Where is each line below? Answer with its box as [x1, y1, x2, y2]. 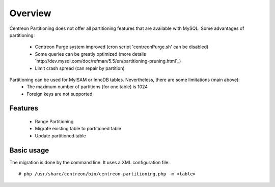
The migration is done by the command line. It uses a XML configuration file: [9, 159, 170, 165]
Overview [9, 8, 51, 19]
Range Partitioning [35, 119, 74, 125]
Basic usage [9, 146, 49, 155]
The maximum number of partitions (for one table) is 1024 [26, 84, 148, 90]
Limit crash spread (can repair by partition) [35, 65, 125, 71]
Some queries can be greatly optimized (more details [35, 51, 146, 57]
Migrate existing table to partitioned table [35, 126, 122, 132]
